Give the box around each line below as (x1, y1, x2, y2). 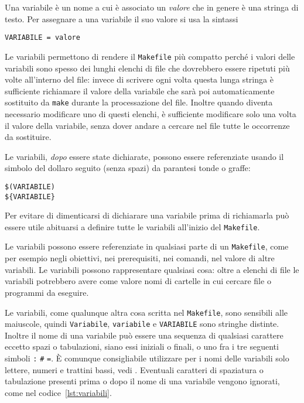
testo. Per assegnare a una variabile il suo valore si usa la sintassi (5, 12, 238, 25)
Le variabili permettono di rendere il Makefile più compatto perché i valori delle (5, 50, 295, 62)
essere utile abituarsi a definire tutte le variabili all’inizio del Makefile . (5, 220, 260, 233)
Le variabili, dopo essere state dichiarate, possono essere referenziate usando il (5, 150, 284, 162)
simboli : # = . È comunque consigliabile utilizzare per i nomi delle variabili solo (5, 352, 289, 364)
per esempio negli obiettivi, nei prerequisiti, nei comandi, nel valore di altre (5, 252, 275, 264)
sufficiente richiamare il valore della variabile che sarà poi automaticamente (5, 84, 275, 97)
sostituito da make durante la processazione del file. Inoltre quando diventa (5, 96, 273, 108)
